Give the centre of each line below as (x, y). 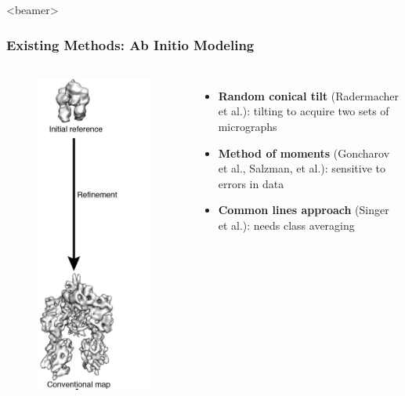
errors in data (251, 183)
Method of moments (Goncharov (304, 153)
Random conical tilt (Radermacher (309, 95)
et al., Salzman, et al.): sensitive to (302, 168)
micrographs (248, 126)
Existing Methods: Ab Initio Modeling (130, 44)
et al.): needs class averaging (286, 225)
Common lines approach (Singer (304, 210)
